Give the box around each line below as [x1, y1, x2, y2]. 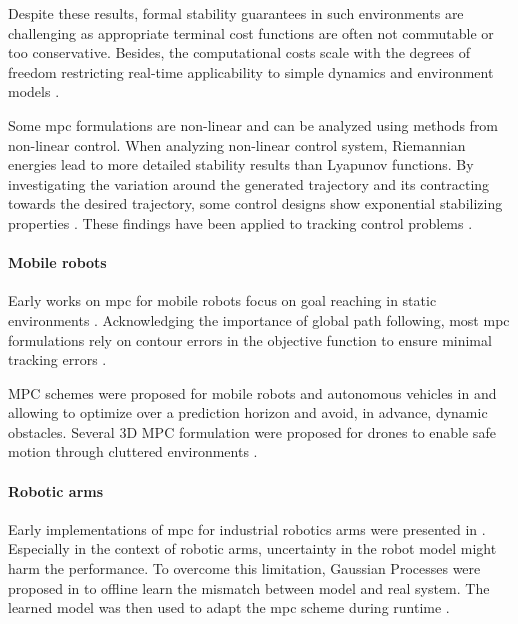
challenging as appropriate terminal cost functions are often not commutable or [8, 22, 494, 43]
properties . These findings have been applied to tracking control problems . [8, 212, 473, 233]
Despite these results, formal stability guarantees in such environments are [8, 3, 464, 23]
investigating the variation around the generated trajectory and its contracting [8, 173, 490, 194]
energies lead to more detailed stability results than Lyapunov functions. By [8, 154, 474, 175]
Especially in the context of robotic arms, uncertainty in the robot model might [8, 538, 497, 559]
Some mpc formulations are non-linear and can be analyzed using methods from [8, 114, 499, 135]
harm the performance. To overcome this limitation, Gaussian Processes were [8, 558, 481, 579]
